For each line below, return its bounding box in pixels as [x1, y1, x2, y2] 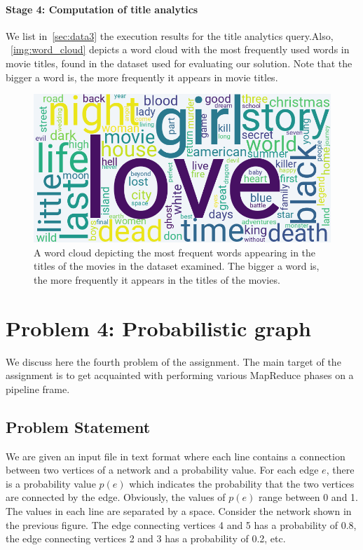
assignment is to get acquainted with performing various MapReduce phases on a [6, 368, 354, 383]
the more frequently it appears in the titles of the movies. [34, 272, 280, 287]
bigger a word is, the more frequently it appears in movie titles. [6, 69, 278, 84]
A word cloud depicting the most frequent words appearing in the [34, 245, 316, 259]
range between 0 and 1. [259, 490, 358, 504]
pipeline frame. [6, 381, 70, 396]
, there [326, 462, 355, 477]
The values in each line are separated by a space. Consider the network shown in [6, 504, 352, 518]
